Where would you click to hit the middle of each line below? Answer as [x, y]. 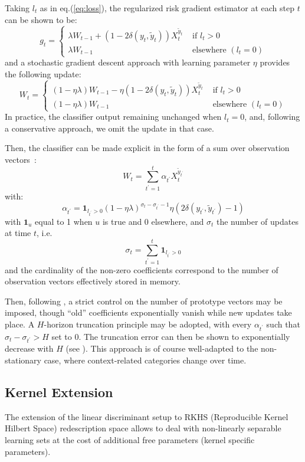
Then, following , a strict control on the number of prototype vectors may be [144, 301]
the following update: [43, 73]
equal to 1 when [64, 221]
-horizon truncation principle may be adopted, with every [148, 324]
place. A [20, 324]
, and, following [272, 117]
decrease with [29, 348]
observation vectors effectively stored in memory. [93, 281]
